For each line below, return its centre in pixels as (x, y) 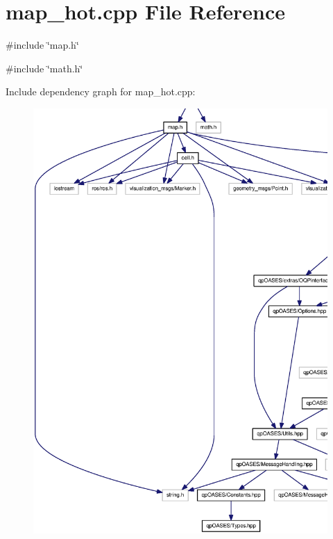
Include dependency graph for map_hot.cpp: (101, 91)
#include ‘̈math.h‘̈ (44, 68)
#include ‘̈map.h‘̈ (42, 45)
